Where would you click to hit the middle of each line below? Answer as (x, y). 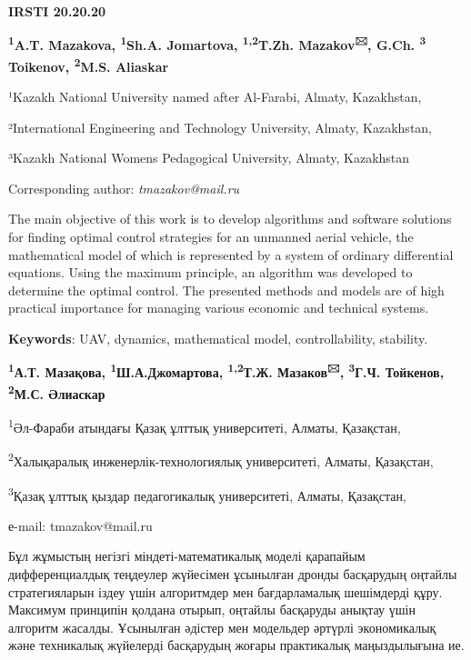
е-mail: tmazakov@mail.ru (80, 525)
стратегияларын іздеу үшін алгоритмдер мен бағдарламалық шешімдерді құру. (225, 591)
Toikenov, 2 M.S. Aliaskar (89, 65)
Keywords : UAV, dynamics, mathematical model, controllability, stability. (218, 339)
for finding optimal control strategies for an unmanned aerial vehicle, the (211, 237)
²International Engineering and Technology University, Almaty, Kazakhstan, (220, 127)
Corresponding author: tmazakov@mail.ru (124, 188)
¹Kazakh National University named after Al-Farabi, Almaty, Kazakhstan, (215, 97)
